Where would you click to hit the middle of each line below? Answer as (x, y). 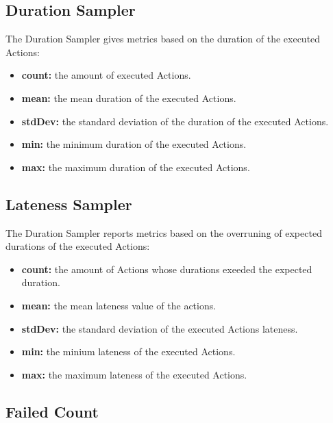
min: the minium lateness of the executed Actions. (128, 351)
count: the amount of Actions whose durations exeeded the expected (167, 269)
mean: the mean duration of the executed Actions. (129, 98)
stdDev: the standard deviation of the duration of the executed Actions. (175, 121)
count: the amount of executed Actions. (106, 75)
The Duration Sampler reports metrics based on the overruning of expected (164, 232)
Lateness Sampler (69, 204)
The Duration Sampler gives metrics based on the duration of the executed (163, 39)
